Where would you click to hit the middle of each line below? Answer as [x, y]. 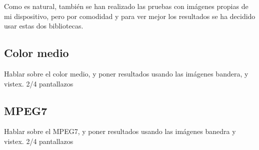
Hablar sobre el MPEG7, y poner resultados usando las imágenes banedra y [120, 131]
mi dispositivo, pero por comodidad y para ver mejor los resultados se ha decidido [130, 16]
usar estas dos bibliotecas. [44, 26]
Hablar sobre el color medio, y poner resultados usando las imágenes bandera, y [126, 73]
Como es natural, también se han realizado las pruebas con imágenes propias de [126, 6]
